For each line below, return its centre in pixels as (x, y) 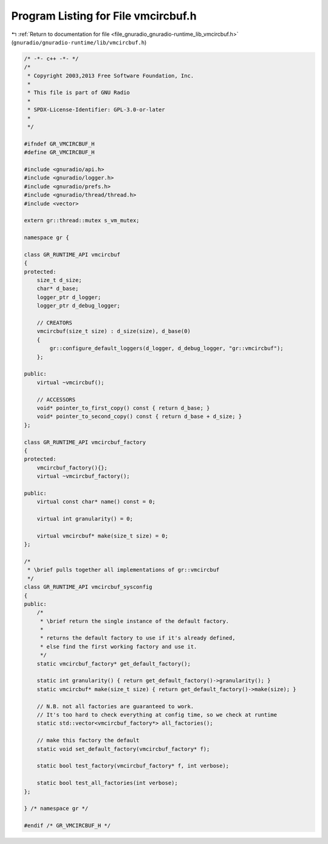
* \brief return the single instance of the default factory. (135, 621)
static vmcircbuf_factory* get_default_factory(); (114, 663)
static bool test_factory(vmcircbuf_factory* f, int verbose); (133, 766)
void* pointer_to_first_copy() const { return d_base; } (123, 408)
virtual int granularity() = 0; (85, 519)
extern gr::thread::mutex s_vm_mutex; (82, 220)
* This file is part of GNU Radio (79, 93)
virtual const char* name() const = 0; (96, 502)
